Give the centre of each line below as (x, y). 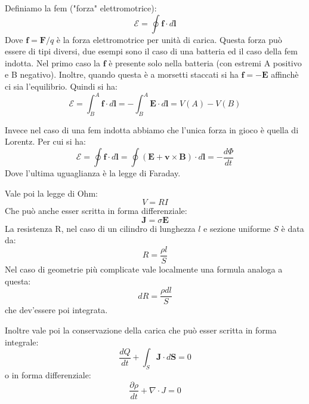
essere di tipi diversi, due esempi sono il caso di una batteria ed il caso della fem (151, 51)
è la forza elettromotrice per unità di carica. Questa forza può (169, 39)
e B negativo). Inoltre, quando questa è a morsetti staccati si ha (122, 74)
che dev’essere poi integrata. (56, 310)
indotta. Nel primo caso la (52, 62)
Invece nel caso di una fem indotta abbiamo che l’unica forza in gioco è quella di (152, 129)
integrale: (22, 342)
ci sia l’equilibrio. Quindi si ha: (61, 86)
